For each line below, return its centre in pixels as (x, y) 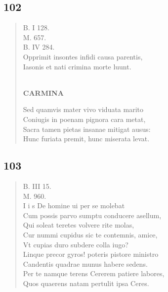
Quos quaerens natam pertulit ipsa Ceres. (86, 283)
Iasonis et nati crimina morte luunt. (77, 66)
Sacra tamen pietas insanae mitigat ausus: (87, 129)
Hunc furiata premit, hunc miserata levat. (86, 139)
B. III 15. (37, 186)
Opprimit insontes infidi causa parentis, (83, 56)
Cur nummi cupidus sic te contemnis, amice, (90, 234)
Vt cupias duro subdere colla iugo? (76, 244)
